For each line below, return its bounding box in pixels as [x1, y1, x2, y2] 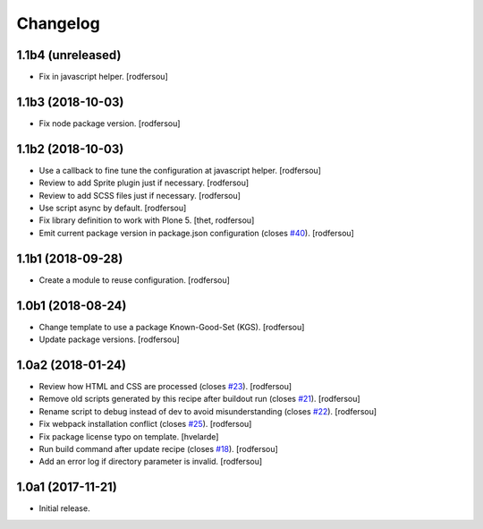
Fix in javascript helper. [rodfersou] [38, 72, 169, 82]
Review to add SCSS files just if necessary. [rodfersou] [38, 190, 241, 201]
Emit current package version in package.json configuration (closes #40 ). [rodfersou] [38, 227, 355, 238]
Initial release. [38, 503, 90, 514]
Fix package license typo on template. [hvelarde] [38, 431, 219, 442]
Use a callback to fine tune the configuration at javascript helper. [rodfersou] [38, 165, 322, 175]
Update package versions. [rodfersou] [38, 334, 181, 345]
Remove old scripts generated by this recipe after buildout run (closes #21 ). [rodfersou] [38, 394, 361, 405]
